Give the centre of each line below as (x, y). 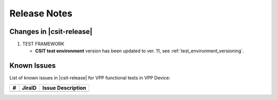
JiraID (29, 88)
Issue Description (64, 88)
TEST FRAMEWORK (43, 44)
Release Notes (41, 13)
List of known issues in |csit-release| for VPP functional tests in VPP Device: (90, 78)
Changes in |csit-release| (51, 32)
